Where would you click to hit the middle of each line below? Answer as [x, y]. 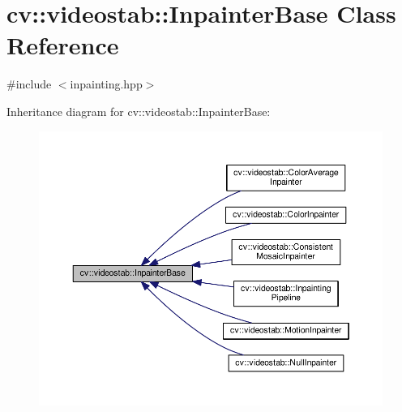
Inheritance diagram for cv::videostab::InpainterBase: [139, 111]
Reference [63, 45]
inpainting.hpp [106, 84]
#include [29, 84]
